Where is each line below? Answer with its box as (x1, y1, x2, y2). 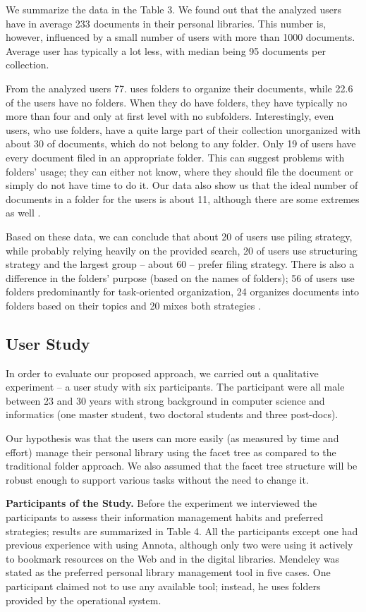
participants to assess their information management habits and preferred (6, 510, 324, 525)
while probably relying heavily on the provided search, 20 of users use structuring (6, 243, 358, 257)
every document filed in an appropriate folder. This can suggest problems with (6, 149, 345, 164)
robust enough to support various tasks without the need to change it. (6, 472, 309, 486)
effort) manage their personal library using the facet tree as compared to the (6, 444, 336, 459)
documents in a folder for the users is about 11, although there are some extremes (6, 191, 360, 206)
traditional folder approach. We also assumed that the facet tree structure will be (6, 458, 358, 473)
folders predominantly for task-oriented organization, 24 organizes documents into (6, 284, 360, 299)
